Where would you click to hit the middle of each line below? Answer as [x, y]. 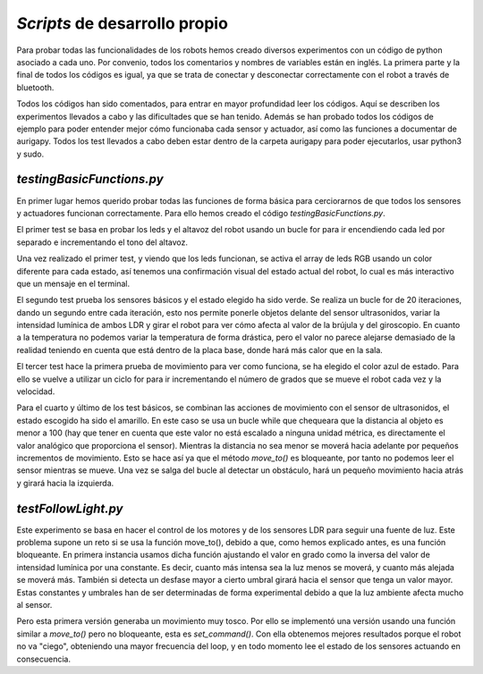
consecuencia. [44, 659]
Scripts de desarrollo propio [122, 23]
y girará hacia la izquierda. [65, 483]
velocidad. [36, 392]
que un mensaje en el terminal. [73, 283]
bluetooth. [35, 87]
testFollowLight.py [70, 508]
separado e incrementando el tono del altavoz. [102, 242]
